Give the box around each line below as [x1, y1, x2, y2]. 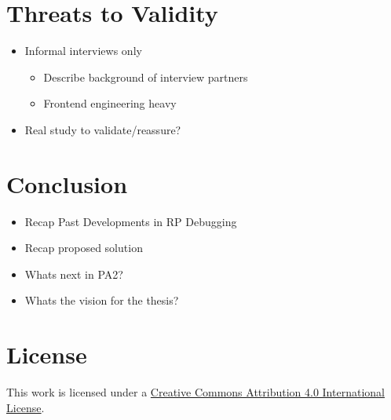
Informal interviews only [24, 42, 142, 59]
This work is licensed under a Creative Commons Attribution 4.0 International [6, 384, 385, 400]
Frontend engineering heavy [43, 95, 177, 111]
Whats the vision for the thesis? [24, 292, 179, 309]
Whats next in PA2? [24, 265, 123, 282]
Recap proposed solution [24, 239, 143, 256]
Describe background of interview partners [43, 68, 248, 85]
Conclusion [6, 167, 128, 199]
